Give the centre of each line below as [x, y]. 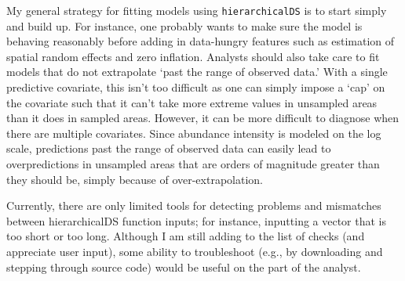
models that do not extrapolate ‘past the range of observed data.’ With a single [197, 72]
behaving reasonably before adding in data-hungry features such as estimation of [201, 41]
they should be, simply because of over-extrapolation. [135, 179]
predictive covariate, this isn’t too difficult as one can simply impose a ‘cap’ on [196, 87]
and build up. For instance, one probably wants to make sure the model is [184, 25]
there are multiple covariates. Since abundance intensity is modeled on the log [194, 133]
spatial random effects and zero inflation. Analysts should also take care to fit [193, 56]
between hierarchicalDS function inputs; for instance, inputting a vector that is [197, 220]
